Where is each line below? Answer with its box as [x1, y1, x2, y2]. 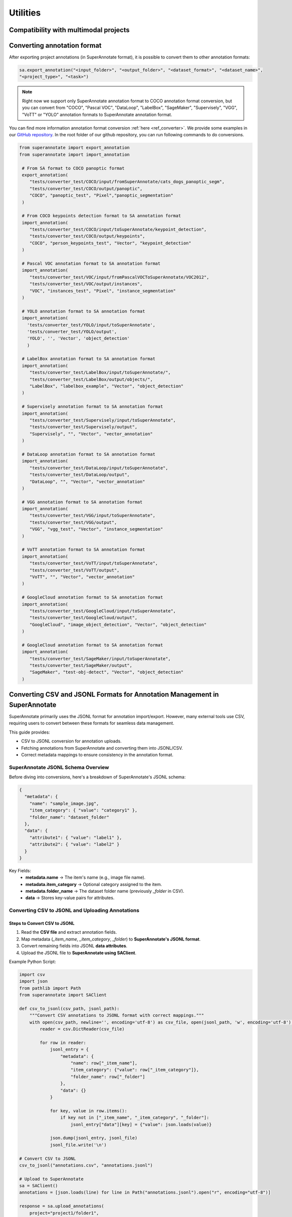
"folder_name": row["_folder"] [71, 1074, 146, 1079]
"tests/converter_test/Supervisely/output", [29, 424, 138, 430]
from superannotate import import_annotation [19, 151, 130, 157]
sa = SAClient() [19, 1183, 58, 1189]
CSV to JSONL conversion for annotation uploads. [21, 738, 122, 744]
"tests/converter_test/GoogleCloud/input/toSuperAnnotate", [29, 608, 176, 613]
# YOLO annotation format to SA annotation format [22, 308, 146, 314]
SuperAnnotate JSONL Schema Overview [9, 764, 109, 771]
